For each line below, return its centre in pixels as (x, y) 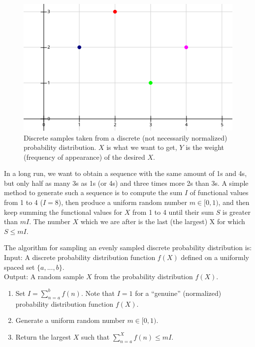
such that (96, 336)
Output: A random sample (44, 276)
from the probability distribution (143, 276)
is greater (237, 212)
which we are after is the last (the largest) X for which (163, 221)
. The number (50, 221)
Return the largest (43, 336)
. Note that (98, 293)
